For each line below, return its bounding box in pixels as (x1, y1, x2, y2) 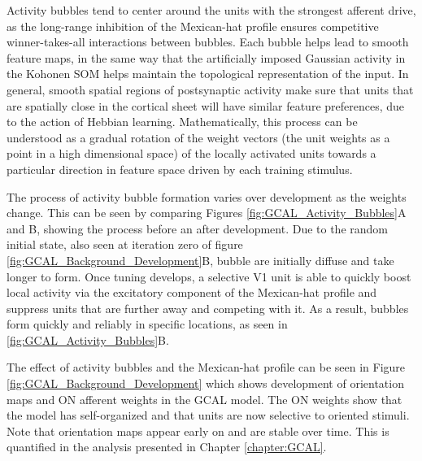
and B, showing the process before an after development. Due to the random (7, 220, 388, 237)
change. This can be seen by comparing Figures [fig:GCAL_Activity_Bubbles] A (7, 204, 407, 221)
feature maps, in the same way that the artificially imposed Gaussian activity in (7, 49, 406, 66)
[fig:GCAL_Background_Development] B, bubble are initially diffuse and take (7, 251, 394, 268)
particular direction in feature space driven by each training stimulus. (7, 160, 353, 177)
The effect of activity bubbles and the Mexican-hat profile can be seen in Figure (7, 359, 406, 376)
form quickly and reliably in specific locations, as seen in (7, 315, 288, 333)
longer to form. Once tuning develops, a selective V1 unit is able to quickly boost (7, 267, 411, 285)
